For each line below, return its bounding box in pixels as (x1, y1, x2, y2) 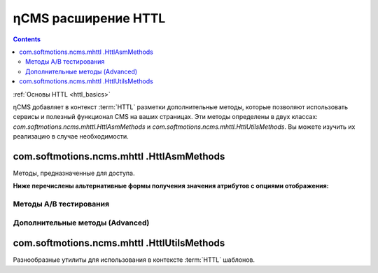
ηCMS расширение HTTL (13, 10, 166, 26)
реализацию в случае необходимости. (13, 132, 129, 141)
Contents (13, 35, 41, 43)
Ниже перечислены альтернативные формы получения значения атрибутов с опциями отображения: (13, 182, 329, 190)
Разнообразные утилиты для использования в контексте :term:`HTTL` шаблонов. (13, 255, 255, 264)
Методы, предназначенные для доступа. (13, 169, 135, 177)
